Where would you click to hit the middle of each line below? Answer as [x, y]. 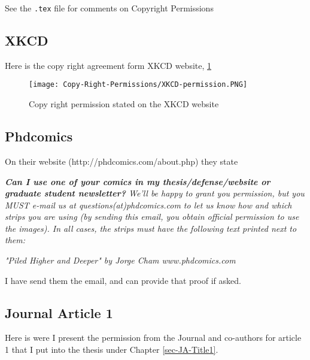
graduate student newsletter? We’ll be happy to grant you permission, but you [155, 193]
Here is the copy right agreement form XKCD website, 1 [108, 65]
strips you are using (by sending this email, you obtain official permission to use [152, 217]
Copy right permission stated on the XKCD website [124, 104]
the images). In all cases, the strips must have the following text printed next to [151, 228]
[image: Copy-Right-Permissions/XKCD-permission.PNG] [138, 85]
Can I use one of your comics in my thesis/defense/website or [138, 181]
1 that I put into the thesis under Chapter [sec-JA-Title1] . [112, 350]
